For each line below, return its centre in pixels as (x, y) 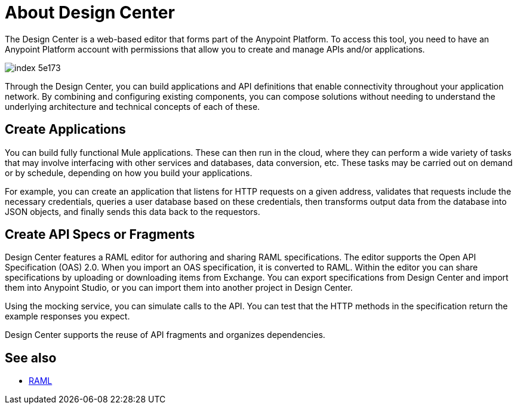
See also (31, 358)
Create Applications (65, 130)
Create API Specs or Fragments (100, 235)
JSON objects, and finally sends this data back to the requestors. (133, 211)
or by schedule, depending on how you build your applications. (129, 173)
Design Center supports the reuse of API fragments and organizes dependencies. (165, 335)
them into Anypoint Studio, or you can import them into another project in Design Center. (179, 288)
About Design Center (90, 13)
